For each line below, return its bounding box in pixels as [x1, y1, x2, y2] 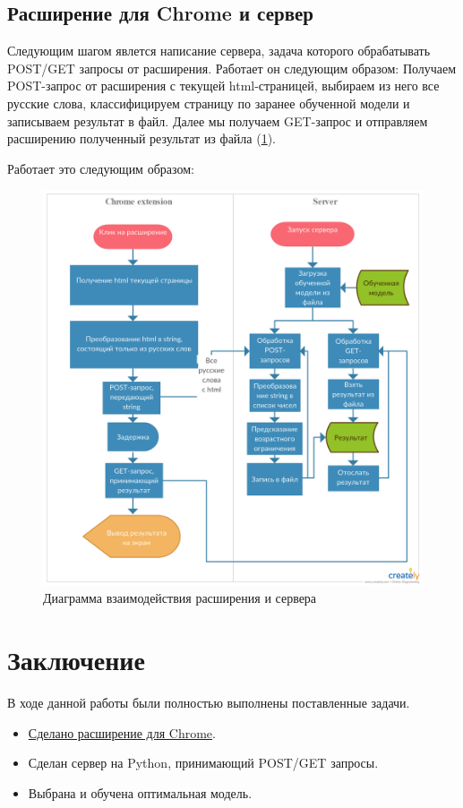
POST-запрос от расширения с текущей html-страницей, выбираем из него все [7, 76, 440, 95]
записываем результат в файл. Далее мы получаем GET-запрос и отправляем [7, 111, 428, 130]
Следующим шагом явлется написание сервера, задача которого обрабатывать [7, 41, 431, 60]
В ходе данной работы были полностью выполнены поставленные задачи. [7, 692, 410, 711]
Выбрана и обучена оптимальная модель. [28, 783, 253, 802]
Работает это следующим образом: [7, 159, 194, 177]
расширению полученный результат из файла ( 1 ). [7, 129, 276, 148]
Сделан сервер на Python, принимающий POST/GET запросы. [28, 753, 379, 772]
